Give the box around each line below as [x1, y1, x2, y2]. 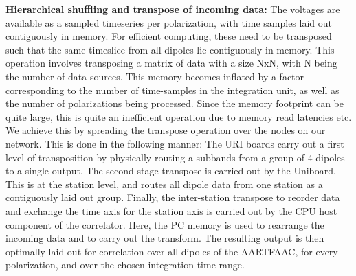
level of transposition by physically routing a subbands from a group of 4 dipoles [5, 150, 345, 164]
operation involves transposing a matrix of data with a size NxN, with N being [5, 56, 337, 70]
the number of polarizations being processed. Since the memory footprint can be [5, 96, 344, 111]
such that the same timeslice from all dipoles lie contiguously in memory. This [5, 42, 335, 56]
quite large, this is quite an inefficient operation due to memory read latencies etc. [5, 109, 352, 124]
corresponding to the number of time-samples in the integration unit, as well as [5, 82, 340, 97]
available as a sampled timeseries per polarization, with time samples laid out [5, 15, 332, 30]
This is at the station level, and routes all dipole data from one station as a [5, 176, 323, 191]
